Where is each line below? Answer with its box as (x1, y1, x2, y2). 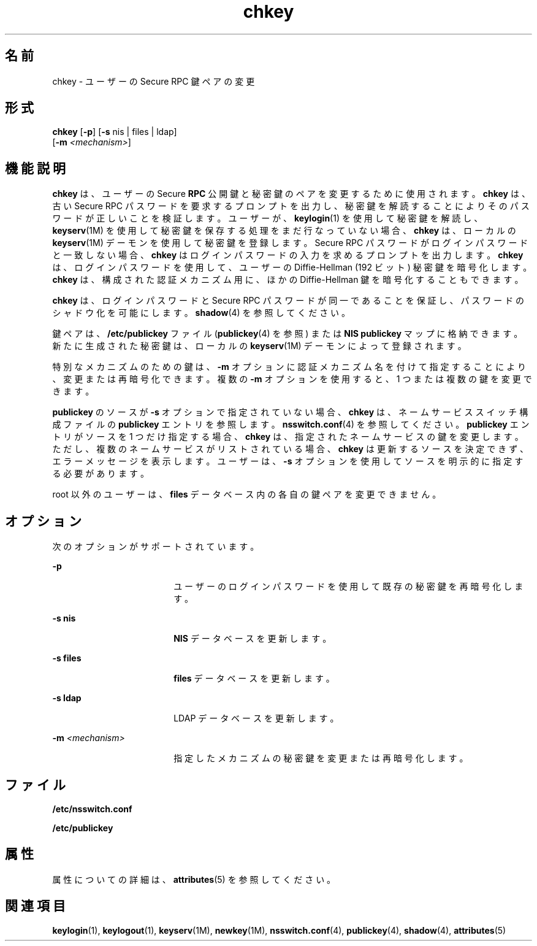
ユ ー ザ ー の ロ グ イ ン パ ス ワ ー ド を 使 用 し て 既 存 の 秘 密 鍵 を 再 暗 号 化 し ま (173, 581, 524, 592)
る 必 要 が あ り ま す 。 (52, 468, 149, 479)
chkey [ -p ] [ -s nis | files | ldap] (52, 126, 177, 137)
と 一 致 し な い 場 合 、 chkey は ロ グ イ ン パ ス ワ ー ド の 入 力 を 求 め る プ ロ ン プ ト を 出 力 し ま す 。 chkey (52, 250, 524, 261)
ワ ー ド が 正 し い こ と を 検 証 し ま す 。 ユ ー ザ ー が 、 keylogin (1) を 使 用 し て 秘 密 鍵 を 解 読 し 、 (52, 213, 483, 224)
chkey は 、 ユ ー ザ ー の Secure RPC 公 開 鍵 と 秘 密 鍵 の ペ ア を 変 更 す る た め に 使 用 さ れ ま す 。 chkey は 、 (52, 188, 530, 199)
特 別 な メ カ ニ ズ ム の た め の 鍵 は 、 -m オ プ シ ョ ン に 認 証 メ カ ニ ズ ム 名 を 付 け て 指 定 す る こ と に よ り (52, 361, 527, 372)
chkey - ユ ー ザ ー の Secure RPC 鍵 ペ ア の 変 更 (52, 75, 255, 87)
